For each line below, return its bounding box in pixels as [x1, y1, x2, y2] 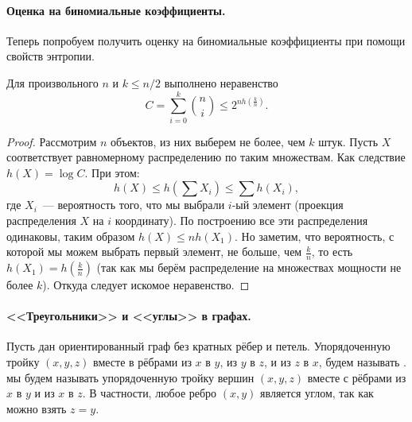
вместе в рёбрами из [93, 354, 192, 370]
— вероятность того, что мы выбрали [42, 196, 225, 213]
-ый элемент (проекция [231, 196, 344, 213]
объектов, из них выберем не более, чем [111, 133, 305, 149]
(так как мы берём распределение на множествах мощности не [96, 259, 402, 276]
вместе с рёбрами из [307, 369, 406, 385]
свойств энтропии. [6, 48, 95, 64]
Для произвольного [6, 74, 99, 91]
